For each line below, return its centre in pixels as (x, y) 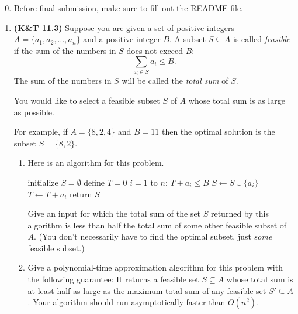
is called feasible (262, 39)
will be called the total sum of (175, 81)
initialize (43, 182)
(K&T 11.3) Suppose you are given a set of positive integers (124, 27)
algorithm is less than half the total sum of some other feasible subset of (157, 225)
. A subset (187, 39)
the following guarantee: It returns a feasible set (113, 279)
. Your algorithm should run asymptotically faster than (127, 302)
